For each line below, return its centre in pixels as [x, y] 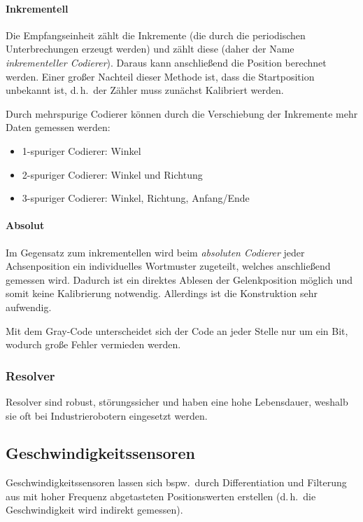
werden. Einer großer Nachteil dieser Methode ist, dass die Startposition [160, 76]
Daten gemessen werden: [58, 127]
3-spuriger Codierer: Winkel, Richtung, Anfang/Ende [136, 198]
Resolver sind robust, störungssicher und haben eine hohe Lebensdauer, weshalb [177, 401]
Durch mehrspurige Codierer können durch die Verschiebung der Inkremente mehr [182, 113]
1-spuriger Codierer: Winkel [81, 150]
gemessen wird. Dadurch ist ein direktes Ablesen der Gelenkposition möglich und [179, 279]
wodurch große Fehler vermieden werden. [93, 344]
